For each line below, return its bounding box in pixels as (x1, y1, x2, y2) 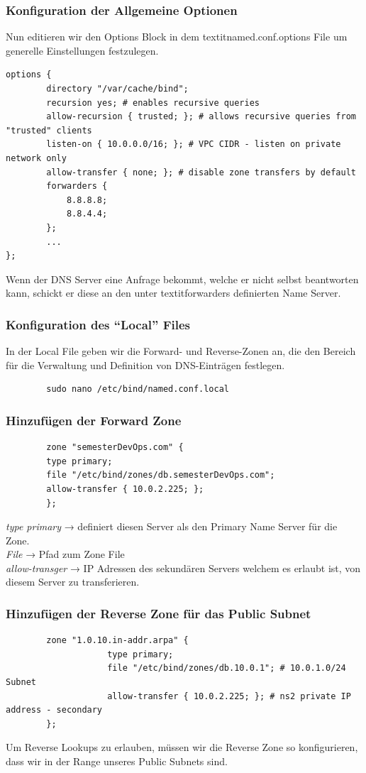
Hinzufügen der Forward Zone (6, 411, 182, 429)
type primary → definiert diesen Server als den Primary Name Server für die (6, 519, 338, 534)
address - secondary (6, 705, 103, 716)
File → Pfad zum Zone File (6, 547, 125, 561)
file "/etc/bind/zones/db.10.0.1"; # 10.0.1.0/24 (107, 663, 346, 674)
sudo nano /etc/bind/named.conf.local (46, 384, 229, 395)
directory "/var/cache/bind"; (46, 84, 189, 94)
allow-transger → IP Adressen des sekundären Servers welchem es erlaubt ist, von (6, 560, 361, 575)
